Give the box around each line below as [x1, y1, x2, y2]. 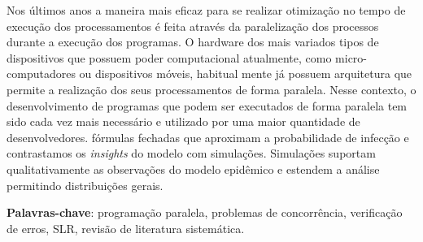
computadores [7, 65, 76, 82]
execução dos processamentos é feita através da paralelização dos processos [7, 17, 379, 34]
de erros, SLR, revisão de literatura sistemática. [7, 219, 245, 236]
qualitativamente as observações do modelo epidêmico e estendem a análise [7, 160, 380, 177]
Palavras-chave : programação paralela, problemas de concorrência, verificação [7, 204, 403, 221]
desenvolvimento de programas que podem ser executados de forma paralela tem [7, 97, 408, 114]
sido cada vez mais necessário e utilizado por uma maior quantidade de [7, 113, 360, 130]
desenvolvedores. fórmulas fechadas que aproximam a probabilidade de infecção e [7, 128, 409, 145]
